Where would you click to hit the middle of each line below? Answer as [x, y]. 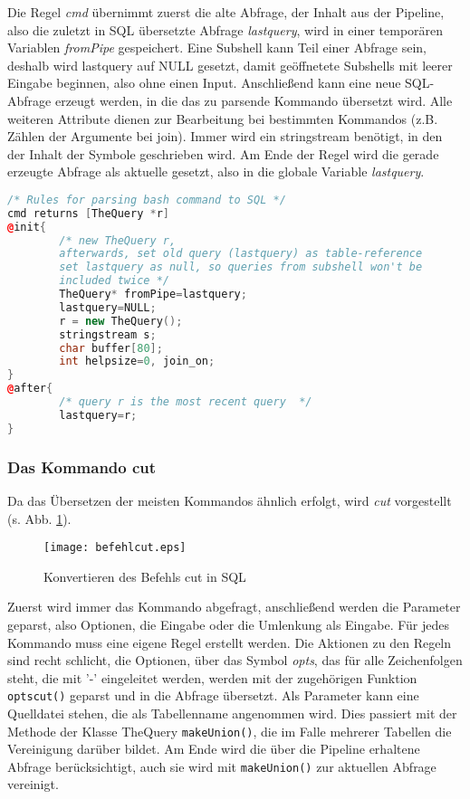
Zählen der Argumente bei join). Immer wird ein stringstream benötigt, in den [225, 136]
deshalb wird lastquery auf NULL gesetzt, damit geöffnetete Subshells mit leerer [230, 65]
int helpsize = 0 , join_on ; [137, 361]
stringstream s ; [108, 334]
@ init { [27, 227]
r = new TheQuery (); [121, 321]
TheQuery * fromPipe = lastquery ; [153, 295]
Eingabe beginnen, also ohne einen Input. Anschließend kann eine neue [204, 83]
